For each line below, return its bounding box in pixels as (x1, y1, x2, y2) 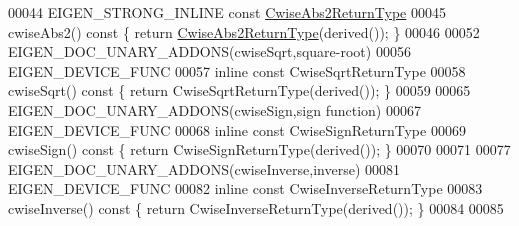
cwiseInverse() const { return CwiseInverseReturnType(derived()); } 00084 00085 (8, 197, 504, 218)
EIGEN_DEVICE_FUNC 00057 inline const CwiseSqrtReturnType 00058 (8, 60, 466, 81)
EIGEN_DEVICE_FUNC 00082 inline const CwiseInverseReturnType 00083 (8, 178, 483, 199)
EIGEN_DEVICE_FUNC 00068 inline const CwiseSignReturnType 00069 (8, 119, 466, 140)
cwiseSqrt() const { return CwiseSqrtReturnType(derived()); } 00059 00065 (8, 80, 471, 101)
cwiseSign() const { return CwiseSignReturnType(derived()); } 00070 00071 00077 (8, 139, 511, 160)
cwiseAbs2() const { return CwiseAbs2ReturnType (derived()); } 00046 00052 (8, 21, 480, 42)
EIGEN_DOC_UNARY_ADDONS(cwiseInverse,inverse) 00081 (8, 158, 401, 179)
